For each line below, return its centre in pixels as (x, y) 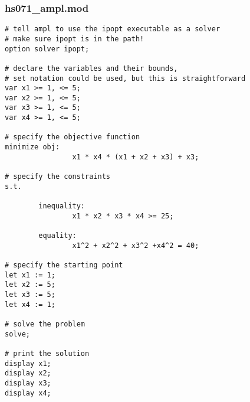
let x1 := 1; (30, 275)
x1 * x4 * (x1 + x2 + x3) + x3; (136, 157)
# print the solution (47, 353)
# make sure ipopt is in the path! (75, 39)
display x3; (28, 383)
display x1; (28, 363)
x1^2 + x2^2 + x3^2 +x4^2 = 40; (136, 245)
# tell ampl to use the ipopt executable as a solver (113, 29)
